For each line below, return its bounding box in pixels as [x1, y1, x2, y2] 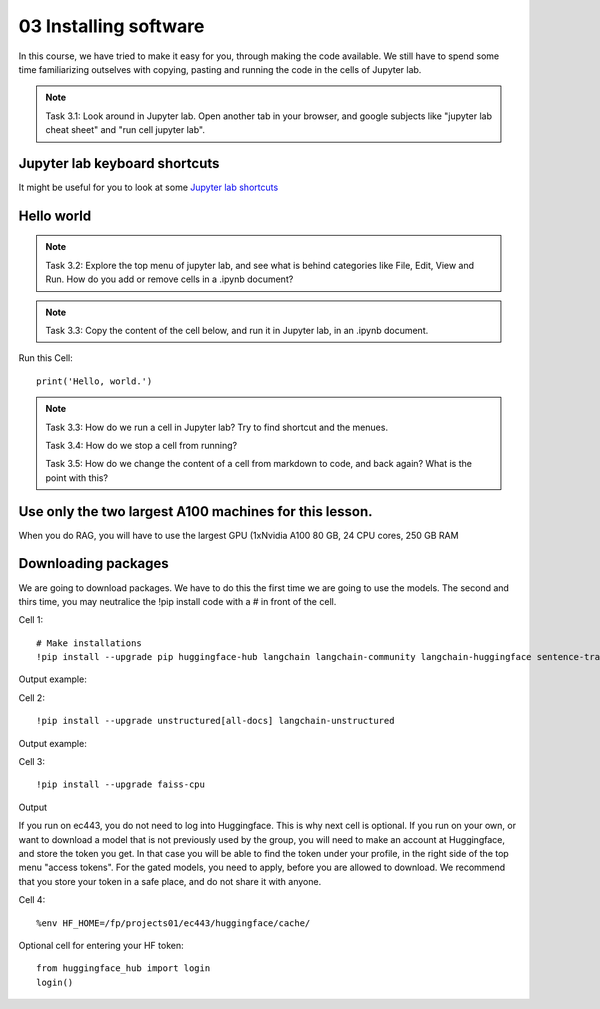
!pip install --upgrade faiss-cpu [36, 779, 205, 790]
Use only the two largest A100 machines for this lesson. [18, 503, 374, 520]
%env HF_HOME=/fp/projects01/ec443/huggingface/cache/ [36, 917, 311, 929]
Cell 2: [18, 691, 45, 704]
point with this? [45, 471, 109, 484]
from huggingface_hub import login [36, 963, 211, 974]
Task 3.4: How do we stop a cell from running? [45, 439, 238, 451]
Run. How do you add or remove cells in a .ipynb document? [45, 273, 294, 285]
